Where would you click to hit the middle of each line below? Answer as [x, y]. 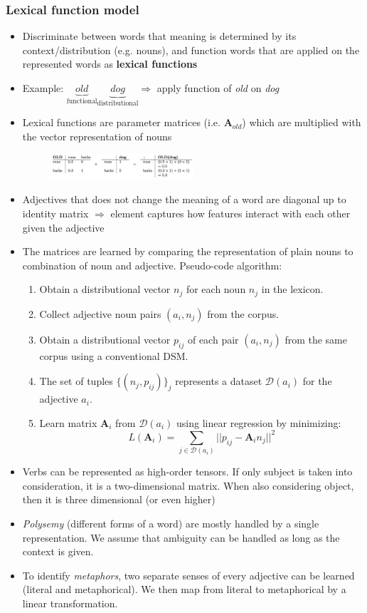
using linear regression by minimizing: [259, 422]
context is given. [58, 551]
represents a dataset [219, 381]
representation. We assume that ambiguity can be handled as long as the [181, 537]
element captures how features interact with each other [230, 213]
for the [317, 381]
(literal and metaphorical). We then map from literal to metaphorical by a [184, 589]
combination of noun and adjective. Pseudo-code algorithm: [152, 265]
